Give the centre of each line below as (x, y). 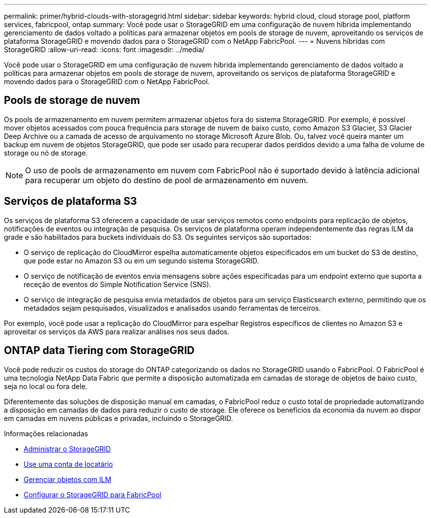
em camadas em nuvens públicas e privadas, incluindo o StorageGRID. (119, 418)
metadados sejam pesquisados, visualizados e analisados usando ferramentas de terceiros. (172, 308)
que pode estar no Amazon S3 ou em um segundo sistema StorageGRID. (141, 260)
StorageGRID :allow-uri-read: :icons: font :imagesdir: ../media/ (104, 49)
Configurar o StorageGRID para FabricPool (92, 494)
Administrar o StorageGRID (67, 449)
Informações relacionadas (46, 433)
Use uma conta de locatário (68, 464)
